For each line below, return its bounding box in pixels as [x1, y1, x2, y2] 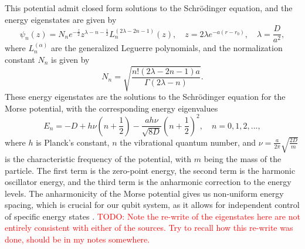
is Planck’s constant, [36, 136, 110, 148]
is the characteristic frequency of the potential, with [5, 152, 191, 164]
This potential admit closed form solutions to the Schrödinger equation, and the [5, 2, 293, 14]
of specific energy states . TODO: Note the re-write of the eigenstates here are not [5, 210, 300, 222]
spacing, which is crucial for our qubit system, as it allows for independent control [5, 198, 300, 211]
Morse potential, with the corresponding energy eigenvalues [5, 102, 218, 114]
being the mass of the [204, 152, 282, 164]
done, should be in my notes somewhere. [5, 233, 150, 245]
